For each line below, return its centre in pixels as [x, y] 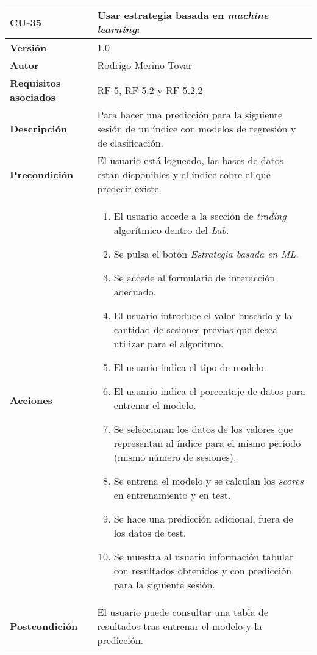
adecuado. [135, 291]
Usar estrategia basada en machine [183, 15]
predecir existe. [129, 188]
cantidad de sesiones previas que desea [196, 329]
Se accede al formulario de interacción [194, 277]
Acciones [31, 400]
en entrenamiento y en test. [172, 495]
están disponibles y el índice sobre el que [184, 174]
